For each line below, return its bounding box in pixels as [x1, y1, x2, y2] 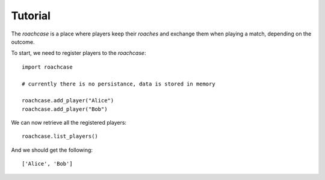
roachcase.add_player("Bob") [22, 105, 108, 113]
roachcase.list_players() [22, 133, 99, 140]
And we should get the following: [11, 146, 93, 154]
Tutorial [11, 9, 51, 22]
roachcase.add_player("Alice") [22, 97, 114, 104]
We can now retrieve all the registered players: [11, 119, 126, 126]
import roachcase [22, 63, 73, 70]
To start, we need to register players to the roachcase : [11, 49, 146, 57]
